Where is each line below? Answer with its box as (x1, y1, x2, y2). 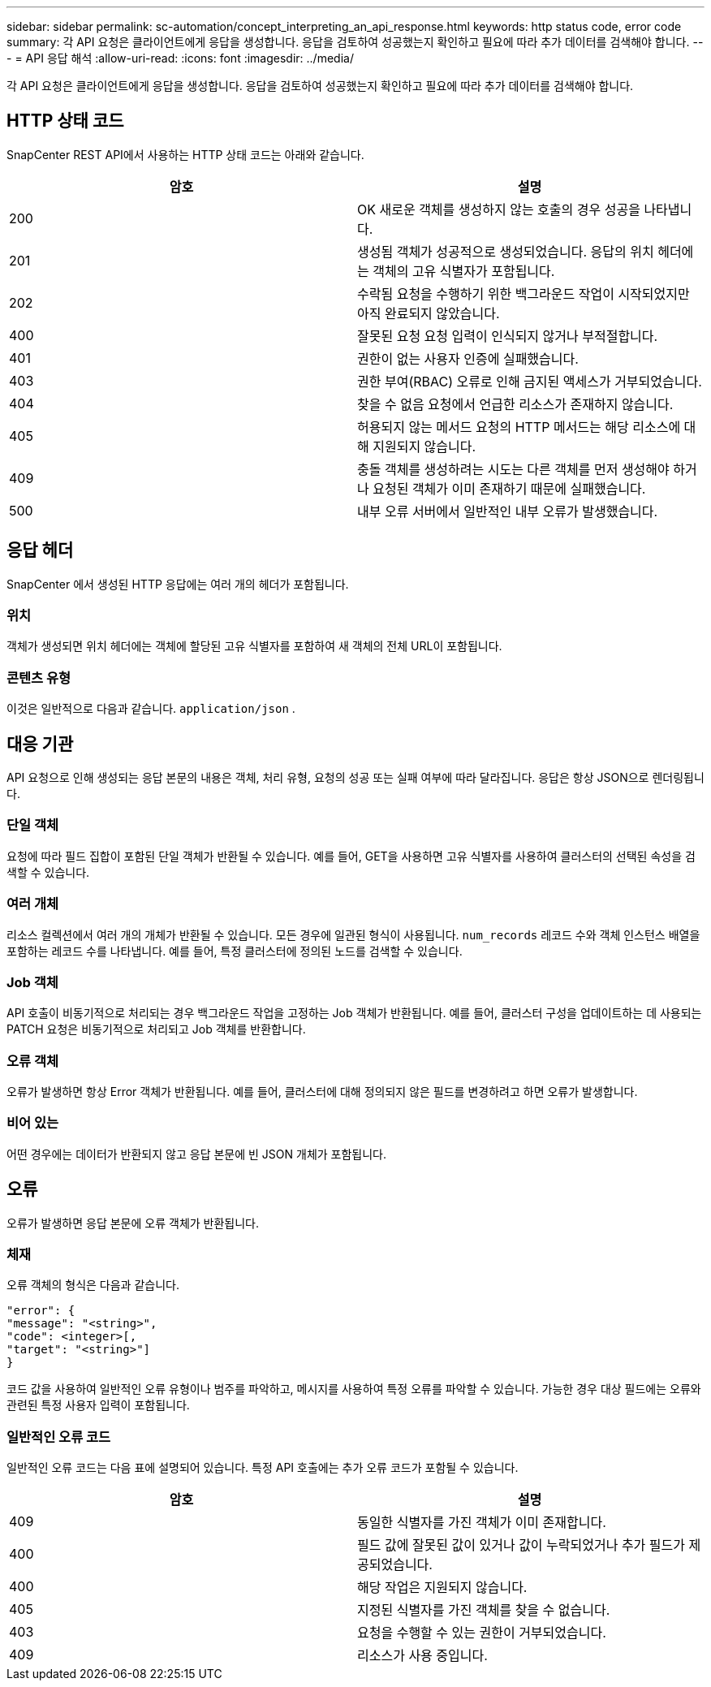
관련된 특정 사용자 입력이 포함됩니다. (6, 1398, 190, 1413)
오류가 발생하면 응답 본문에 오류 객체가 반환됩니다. (6, 1215, 260, 1230)
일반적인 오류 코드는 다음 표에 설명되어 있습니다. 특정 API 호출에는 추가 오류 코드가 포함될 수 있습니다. (6, 1460, 519, 1475)
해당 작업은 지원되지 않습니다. (357, 1579, 528, 1596)
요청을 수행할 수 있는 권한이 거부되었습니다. (357, 1624, 606, 1642)
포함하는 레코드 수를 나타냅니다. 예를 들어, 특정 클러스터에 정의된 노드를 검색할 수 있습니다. (6, 943, 463, 958)
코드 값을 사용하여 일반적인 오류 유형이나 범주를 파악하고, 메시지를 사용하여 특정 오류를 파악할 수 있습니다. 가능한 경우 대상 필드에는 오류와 (6, 1382, 701, 1396)
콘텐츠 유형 (6, 669, 71, 686)
